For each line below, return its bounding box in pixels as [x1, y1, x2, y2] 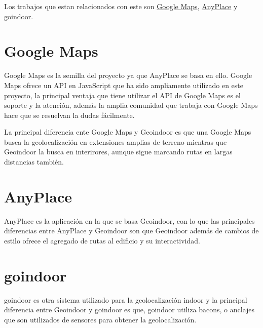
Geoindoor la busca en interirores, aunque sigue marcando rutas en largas [4, 146, 233, 157]
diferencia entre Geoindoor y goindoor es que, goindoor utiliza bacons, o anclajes [4, 304, 255, 315]
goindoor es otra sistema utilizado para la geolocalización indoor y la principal [4, 294, 247, 305]
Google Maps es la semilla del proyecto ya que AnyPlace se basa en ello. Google [4, 70, 252, 80]
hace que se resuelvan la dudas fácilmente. [4, 109, 135, 120]
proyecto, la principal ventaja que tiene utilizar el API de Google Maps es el [4, 90, 241, 100]
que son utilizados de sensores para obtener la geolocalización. [4, 314, 197, 324]
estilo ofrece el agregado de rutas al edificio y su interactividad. [4, 235, 200, 245]
